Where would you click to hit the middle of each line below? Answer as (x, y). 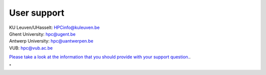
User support (37, 13)
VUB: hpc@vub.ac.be (31, 48)
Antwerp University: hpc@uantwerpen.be (51, 41)
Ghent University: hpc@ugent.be (42, 34)
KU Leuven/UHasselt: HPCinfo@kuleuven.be (54, 27)
